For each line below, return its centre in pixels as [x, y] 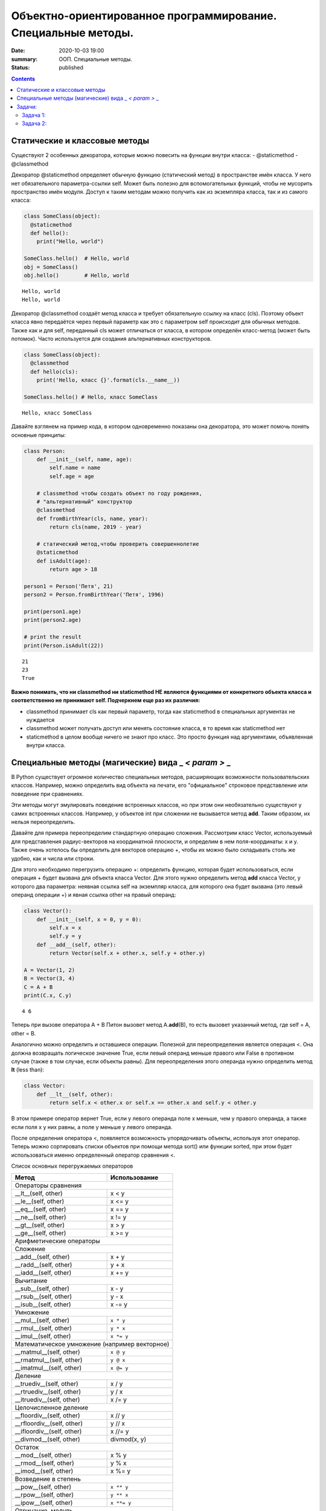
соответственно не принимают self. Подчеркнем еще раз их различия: [106, 700]
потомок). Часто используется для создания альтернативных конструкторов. [111, 338]
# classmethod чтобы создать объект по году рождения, [119, 493]
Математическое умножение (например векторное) [92, 1344]
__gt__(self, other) [40, 1225]
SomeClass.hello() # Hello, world [76, 259]
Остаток [27, 1448]
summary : [24, 59]
